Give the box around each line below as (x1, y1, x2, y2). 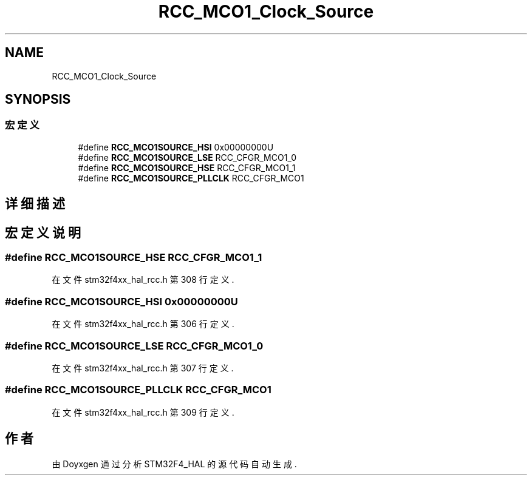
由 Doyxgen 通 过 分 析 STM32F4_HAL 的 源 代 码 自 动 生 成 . (52, 458, 297, 469)
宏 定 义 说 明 (5, 225, 81, 240)
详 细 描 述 (5, 196, 65, 212)
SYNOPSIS (5, 92, 71, 107)
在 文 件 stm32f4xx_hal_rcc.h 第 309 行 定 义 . (52, 407, 234, 417)
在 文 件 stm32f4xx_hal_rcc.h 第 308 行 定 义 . (52, 274, 234, 285)
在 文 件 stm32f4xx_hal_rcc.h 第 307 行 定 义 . (52, 362, 234, 373)
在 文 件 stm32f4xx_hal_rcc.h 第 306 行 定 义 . (52, 319, 234, 330)
